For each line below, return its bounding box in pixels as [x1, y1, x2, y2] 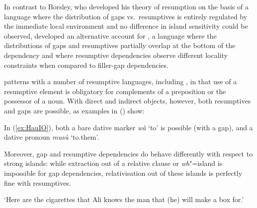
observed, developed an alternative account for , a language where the [4, 30, 217, 41]
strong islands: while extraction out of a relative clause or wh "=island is [4, 158, 223, 168]
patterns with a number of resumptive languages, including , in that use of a [4, 76, 237, 87]
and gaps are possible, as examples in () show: [4, 105, 145, 115]
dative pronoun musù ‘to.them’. [4, 132, 99, 142]
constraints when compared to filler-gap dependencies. [4, 59, 169, 70]
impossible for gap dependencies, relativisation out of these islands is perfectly [4, 167, 243, 178]
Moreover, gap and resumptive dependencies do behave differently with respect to [4, 148, 253, 158]
